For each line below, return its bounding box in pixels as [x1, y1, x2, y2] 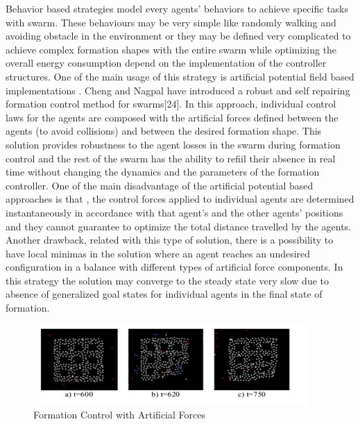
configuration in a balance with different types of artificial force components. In [6, 260, 343, 274]
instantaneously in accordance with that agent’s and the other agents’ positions [6, 205, 343, 219]
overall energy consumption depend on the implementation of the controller [6, 56, 327, 70]
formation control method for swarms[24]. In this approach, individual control [6, 96, 336, 111]
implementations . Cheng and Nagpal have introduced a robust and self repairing [6, 83, 350, 97]
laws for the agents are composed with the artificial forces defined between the [6, 110, 338, 124]
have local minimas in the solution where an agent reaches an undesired [6, 246, 311, 260]
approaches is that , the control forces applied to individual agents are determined [6, 192, 354, 206]
